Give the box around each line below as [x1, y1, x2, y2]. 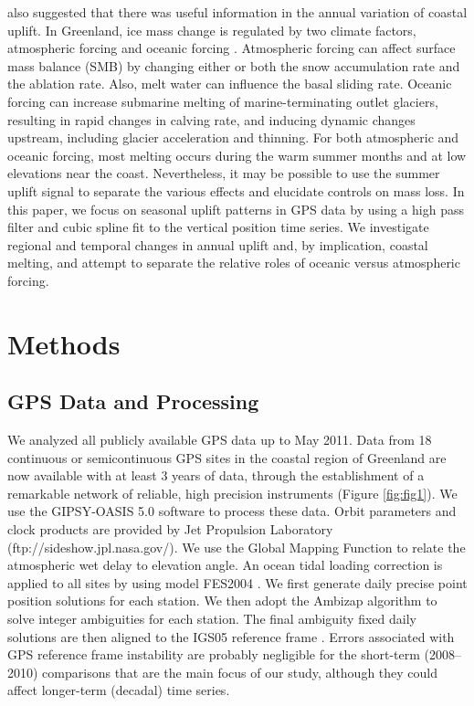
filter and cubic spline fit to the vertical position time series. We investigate [7, 217, 429, 237]
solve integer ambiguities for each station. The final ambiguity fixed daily [7, 609, 416, 628]
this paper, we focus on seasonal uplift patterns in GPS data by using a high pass [7, 199, 464, 218]
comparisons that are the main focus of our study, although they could [42, 662, 438, 681]
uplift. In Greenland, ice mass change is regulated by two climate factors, [7, 20, 416, 39]
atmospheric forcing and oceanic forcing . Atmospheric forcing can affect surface [7, 38, 456, 58]
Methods [7, 324, 121, 362]
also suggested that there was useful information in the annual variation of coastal [7, 3, 468, 21]
